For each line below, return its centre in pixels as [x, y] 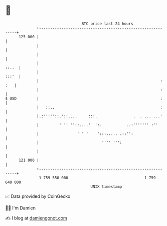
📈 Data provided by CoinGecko [38, 196]
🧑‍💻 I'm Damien [21, 208]
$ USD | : [84, 98]
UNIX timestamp [106, 186]
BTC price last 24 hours [108, 24]
